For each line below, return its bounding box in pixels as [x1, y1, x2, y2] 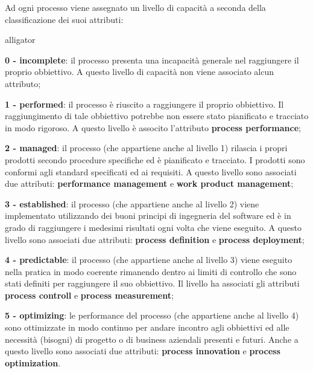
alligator [5, 33, 36, 46]
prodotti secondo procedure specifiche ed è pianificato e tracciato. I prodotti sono [5, 153, 305, 166]
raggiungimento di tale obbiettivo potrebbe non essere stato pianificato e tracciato [5, 109, 309, 122]
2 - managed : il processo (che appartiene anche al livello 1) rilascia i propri [5, 141, 288, 154]
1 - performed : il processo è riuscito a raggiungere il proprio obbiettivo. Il [5, 97, 284, 110]
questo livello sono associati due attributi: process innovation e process [5, 345, 280, 357]
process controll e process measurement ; [5, 288, 174, 301]
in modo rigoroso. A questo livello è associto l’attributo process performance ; [5, 121, 301, 134]
